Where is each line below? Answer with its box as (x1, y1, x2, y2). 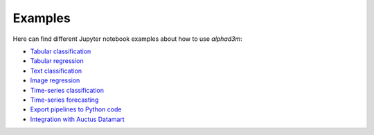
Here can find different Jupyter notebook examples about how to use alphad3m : (12, 35, 242, 43)
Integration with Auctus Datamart (30, 115, 125, 123)
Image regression (30, 76, 80, 84)
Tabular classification (30, 47, 91, 55)
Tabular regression (30, 57, 84, 65)
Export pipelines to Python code (30, 105, 122, 114)
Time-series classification (30, 86, 104, 94)
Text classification (30, 66, 82, 75)
